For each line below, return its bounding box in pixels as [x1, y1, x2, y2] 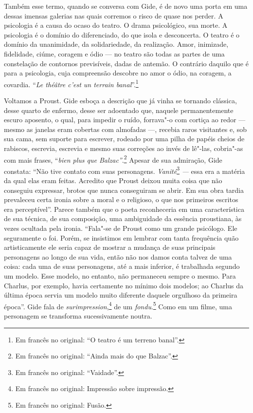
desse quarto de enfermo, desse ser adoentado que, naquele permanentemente [4, 105, 234, 115]
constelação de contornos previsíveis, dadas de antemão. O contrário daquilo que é [4, 58, 249, 68]
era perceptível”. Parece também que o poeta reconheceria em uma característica [4, 204, 244, 214]
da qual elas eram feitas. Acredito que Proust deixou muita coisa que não [4, 175, 222, 186]
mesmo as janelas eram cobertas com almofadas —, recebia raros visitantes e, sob [4, 124, 247, 134]
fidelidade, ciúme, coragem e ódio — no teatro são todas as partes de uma [4, 48, 225, 58]
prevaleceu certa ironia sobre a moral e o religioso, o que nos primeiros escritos [4, 194, 238, 205]
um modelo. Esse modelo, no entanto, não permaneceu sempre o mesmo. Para [4, 271, 236, 281]
